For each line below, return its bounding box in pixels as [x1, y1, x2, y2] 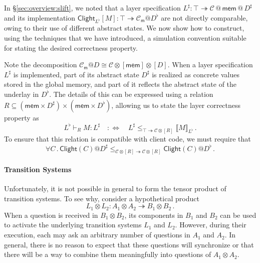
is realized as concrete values [152, 69, 240, 79]
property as [4, 112, 39, 122]
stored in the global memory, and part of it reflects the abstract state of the [4, 79, 237, 89]
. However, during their [175, 219, 246, 230]
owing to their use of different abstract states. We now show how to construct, [4, 23, 244, 33]
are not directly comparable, [161, 12, 248, 23]
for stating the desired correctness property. [4, 42, 138, 53]
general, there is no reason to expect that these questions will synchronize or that [4, 239, 254, 249]
